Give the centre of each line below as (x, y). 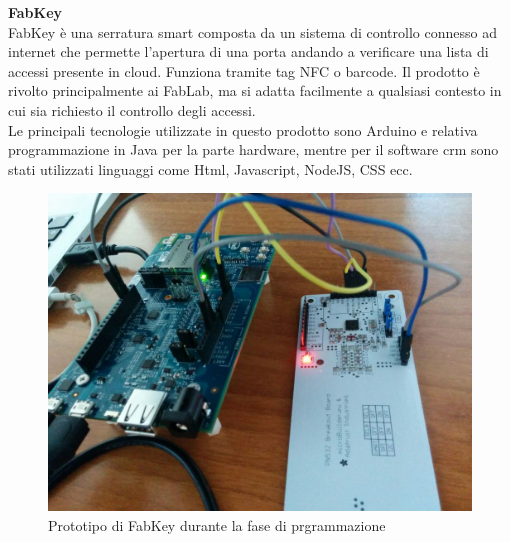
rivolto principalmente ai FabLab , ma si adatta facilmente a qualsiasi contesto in (255, 90)
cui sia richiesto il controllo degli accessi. (132, 109)
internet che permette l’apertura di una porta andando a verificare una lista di (248, 51)
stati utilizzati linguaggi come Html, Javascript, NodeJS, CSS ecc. (210, 168)
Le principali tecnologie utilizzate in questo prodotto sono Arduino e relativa (243, 129)
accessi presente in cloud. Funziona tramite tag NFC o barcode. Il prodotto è (244, 70)
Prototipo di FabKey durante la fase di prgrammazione (217, 524)
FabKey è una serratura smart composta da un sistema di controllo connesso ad (252, 31)
